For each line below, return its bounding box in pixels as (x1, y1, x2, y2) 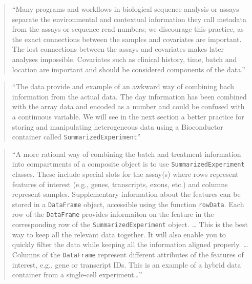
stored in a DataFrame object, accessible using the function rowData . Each (12, 198, 244, 209)
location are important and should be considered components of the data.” (12, 64, 245, 74)
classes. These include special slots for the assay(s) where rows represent (12, 169, 239, 179)
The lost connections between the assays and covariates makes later (12, 44, 224, 54)
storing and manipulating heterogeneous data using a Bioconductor (12, 121, 223, 132)
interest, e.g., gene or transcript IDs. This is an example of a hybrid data (12, 259, 241, 270)
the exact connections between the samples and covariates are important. (12, 33, 242, 44)
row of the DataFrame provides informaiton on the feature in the (12, 209, 214, 219)
